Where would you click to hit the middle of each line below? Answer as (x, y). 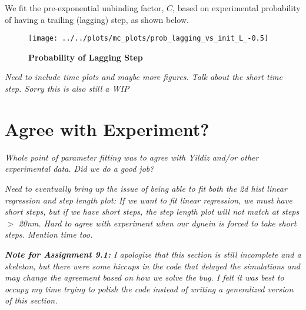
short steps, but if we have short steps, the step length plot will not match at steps (152, 211)
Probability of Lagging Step (86, 57)
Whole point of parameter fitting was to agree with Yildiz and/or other (132, 157)
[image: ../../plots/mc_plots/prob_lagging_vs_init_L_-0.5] (149, 39)
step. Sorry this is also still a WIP (67, 89)
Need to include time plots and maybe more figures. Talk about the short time (144, 77)
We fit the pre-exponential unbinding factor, (84, 8)
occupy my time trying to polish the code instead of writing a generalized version (149, 289)
